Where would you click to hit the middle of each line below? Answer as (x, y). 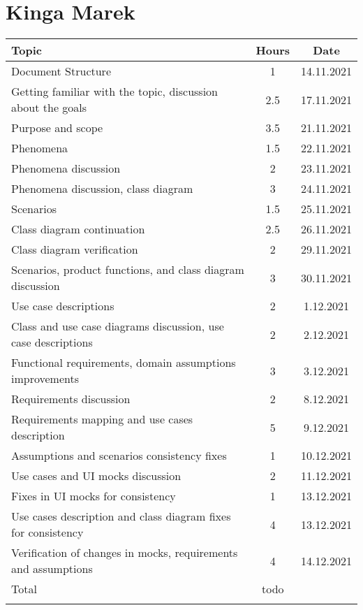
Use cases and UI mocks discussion (96, 476)
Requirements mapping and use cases (102, 419)
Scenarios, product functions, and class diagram (128, 270)
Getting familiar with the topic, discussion (115, 92)
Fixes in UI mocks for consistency (94, 496)
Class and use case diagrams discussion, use (118, 326)
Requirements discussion (71, 399)
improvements (45, 379)
